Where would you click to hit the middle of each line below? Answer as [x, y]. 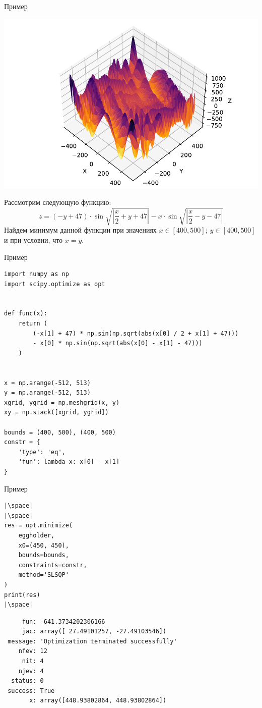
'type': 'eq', [42, 452]
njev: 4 [31, 671]
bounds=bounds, [44, 555]
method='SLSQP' [44, 575]
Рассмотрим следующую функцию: [58, 202]
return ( [33, 324]
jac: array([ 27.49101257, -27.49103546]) [94, 632]
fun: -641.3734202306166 [63, 621]
